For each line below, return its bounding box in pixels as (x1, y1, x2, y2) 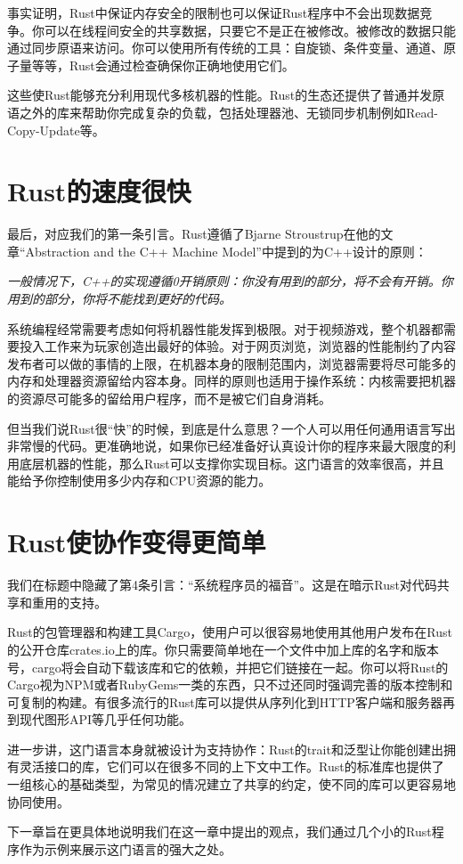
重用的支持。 (31, 592, 107, 611)
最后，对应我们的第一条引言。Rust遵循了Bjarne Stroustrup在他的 (7, 224, 381, 243)
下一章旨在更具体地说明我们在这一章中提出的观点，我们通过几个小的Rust (7, 822, 432, 841)
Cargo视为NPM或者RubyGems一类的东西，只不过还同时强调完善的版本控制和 (7, 675, 453, 694)
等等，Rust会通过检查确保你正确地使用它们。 (31, 55, 295, 74)
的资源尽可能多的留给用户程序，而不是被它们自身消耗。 (7, 389, 331, 408)
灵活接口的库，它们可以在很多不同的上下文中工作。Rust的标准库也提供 (19, 757, 432, 776)
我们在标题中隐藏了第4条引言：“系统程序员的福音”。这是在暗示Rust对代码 (7, 575, 437, 594)
